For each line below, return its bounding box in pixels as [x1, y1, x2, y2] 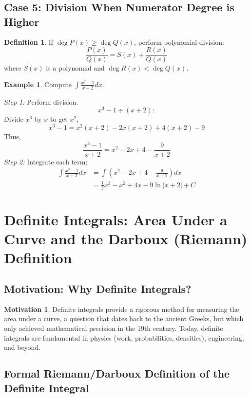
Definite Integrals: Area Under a [4, 210, 228, 229]
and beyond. [4, 342, 41, 352]
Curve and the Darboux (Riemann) [4, 229, 248, 249]
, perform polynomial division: [134, 36, 224, 47]
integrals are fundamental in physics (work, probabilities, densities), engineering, [4, 332, 244, 343]
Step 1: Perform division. [4, 96, 78, 107]
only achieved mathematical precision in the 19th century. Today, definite [4, 323, 223, 333]
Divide [4, 114, 23, 124]
